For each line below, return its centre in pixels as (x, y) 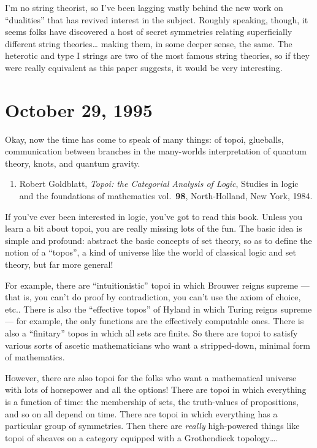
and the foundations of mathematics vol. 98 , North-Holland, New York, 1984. (166, 196)
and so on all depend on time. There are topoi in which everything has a (141, 413)
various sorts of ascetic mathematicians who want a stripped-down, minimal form (158, 345)
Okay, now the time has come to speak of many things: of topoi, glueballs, (144, 139)
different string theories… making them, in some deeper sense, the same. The (149, 43)
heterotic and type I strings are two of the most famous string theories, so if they (157, 55)
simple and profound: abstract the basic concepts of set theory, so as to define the (158, 240)
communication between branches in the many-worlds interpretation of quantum (156, 151)
